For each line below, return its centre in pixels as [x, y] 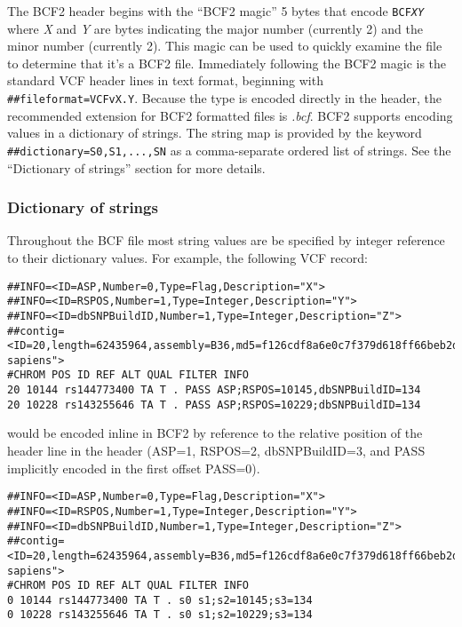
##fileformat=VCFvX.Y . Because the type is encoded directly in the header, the [224, 98]
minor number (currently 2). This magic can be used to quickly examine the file [225, 46]
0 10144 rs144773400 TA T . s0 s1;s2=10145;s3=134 [160, 600]
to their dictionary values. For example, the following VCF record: [187, 257]
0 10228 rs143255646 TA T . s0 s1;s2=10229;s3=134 [160, 615]
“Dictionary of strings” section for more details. [136, 167]
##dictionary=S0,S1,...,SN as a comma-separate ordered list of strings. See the [229, 150]
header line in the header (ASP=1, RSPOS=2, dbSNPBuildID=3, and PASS [216, 451]
